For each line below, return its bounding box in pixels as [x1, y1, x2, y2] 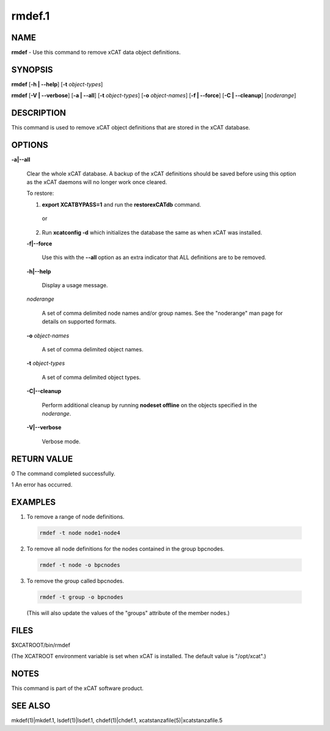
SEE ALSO [11, 700, 51, 711]
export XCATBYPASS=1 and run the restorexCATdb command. [42, 200, 202, 208]
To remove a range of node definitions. [26, 513, 125, 520]
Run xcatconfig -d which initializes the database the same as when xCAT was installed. [42, 229, 262, 236]
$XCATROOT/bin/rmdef [11, 641, 70, 648]
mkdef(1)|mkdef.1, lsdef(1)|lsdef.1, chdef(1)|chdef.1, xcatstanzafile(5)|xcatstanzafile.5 [11, 716, 223, 724]
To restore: [26, 189, 54, 197]
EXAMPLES [11, 497, 56, 507]
